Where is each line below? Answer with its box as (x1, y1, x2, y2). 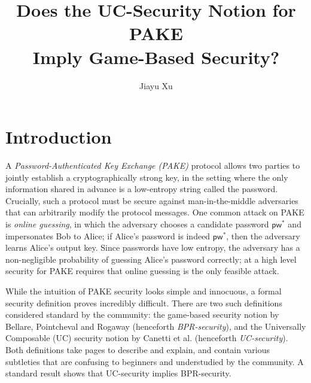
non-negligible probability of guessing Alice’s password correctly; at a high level (5, 253, 297, 265)
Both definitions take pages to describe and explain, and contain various (5, 343, 270, 355)
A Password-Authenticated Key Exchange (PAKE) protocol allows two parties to (5, 159, 300, 172)
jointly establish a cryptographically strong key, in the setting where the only (5, 171, 288, 183)
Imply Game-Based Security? (32, 44, 280, 69)
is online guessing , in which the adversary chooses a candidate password (5, 218, 269, 230)
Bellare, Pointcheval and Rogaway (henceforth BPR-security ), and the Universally (5, 320, 306, 332)
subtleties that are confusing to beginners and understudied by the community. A (5, 355, 304, 367)
